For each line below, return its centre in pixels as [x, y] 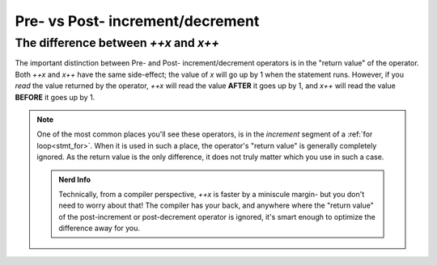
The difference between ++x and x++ [117, 43]
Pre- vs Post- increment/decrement [137, 21]
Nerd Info [75, 179]
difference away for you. [100, 228]
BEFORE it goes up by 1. [55, 97]
